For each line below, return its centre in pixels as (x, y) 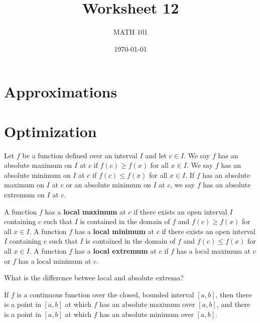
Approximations (61, 92)
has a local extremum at (115, 250)
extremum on (24, 194)
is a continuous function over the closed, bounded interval (105, 294)
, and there (233, 304)
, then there (234, 294)
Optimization (50, 131)
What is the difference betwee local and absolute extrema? (94, 278)
